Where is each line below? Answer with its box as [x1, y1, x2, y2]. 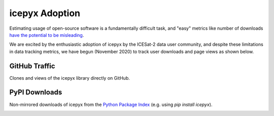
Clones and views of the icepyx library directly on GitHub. [9, 75, 130, 81]
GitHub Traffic [9, 62, 55, 70]
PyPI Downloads [9, 88, 62, 97]
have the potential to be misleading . [9, 32, 84, 38]
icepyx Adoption [9, 8, 81, 19]
